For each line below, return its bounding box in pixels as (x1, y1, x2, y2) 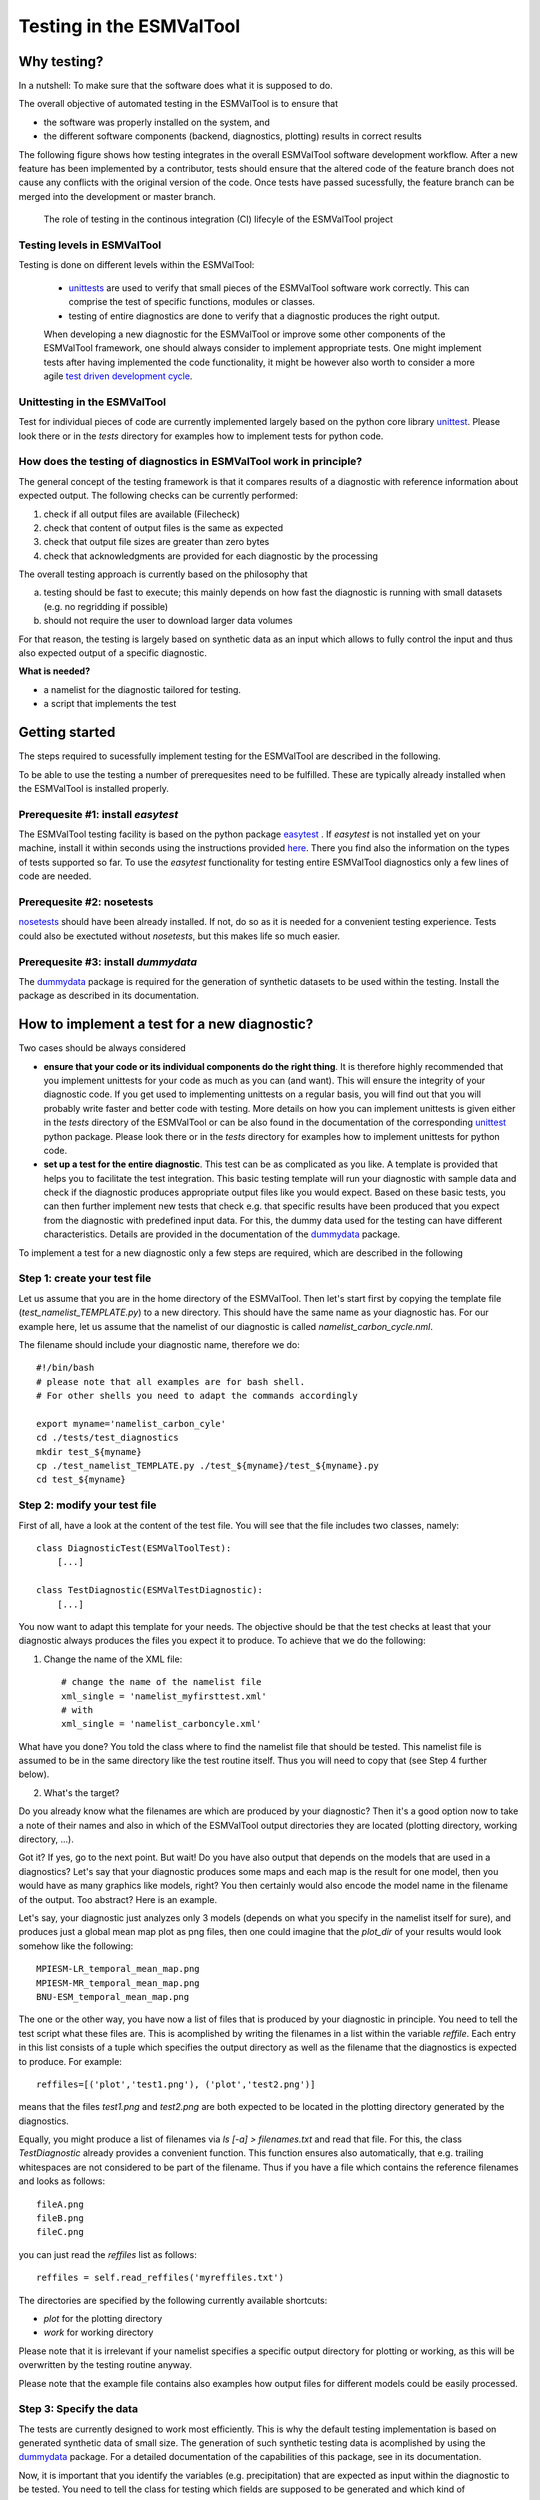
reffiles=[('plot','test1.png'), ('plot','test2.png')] (36, 2078, 316, 2090)
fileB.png (36, 2213, 84, 2224)
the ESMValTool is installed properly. (18, 782, 169, 794)
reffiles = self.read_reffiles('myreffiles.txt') (36, 2272, 285, 2284)
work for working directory (43, 2326, 154, 2339)
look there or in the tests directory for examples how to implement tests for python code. (18, 430, 384, 442)
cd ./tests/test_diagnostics (36, 1432, 179, 1444)
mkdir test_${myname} (36, 1446, 142, 1457)
